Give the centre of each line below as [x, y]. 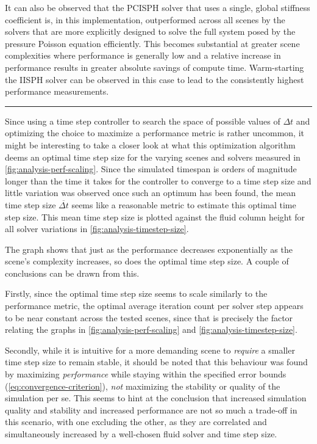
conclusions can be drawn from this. [72, 273]
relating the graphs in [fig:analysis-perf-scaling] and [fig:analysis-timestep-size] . [151, 329]
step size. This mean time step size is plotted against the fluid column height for [155, 217]
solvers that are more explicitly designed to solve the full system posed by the [150, 31]
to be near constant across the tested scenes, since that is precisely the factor [149, 317]
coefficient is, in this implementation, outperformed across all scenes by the [145, 19]
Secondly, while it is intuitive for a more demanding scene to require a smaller [150, 350]
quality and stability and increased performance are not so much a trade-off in [151, 409]
